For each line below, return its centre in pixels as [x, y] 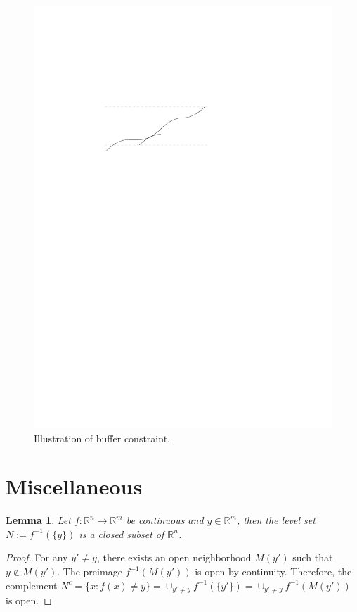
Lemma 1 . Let [38, 520]
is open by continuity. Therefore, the [273, 572]
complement [32, 585]
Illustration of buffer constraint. [102, 438]
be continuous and [165, 520]
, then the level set [276, 520]
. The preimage [90, 572]
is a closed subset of [122, 533]
